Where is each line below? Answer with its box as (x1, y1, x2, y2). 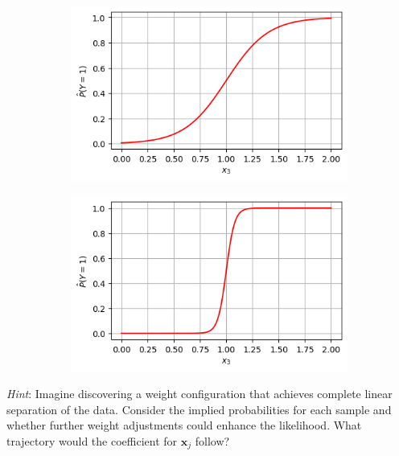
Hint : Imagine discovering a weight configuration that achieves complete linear (6, 385, 393, 402)
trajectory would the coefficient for (6, 432, 178, 449)
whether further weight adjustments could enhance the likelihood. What (6, 417, 362, 433)
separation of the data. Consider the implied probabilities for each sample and (6, 401, 392, 417)
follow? (195, 432, 230, 449)
